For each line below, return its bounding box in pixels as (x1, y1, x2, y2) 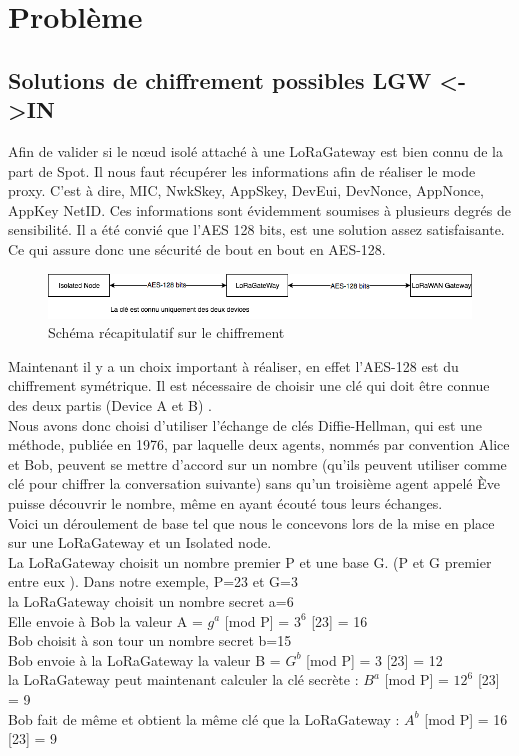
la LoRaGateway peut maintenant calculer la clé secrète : (8, 669, 359, 690)
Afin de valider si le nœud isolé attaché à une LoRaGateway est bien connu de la (8, 140, 503, 161)
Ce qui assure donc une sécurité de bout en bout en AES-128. (8, 238, 386, 259)
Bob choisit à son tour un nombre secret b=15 (8, 630, 292, 651)
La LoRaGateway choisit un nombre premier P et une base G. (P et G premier (8, 551, 492, 572)
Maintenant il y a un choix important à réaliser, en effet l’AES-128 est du (8, 355, 459, 376)
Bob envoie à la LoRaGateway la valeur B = (8, 649, 281, 670)
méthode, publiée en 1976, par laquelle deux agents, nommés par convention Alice (8, 434, 510, 455)
